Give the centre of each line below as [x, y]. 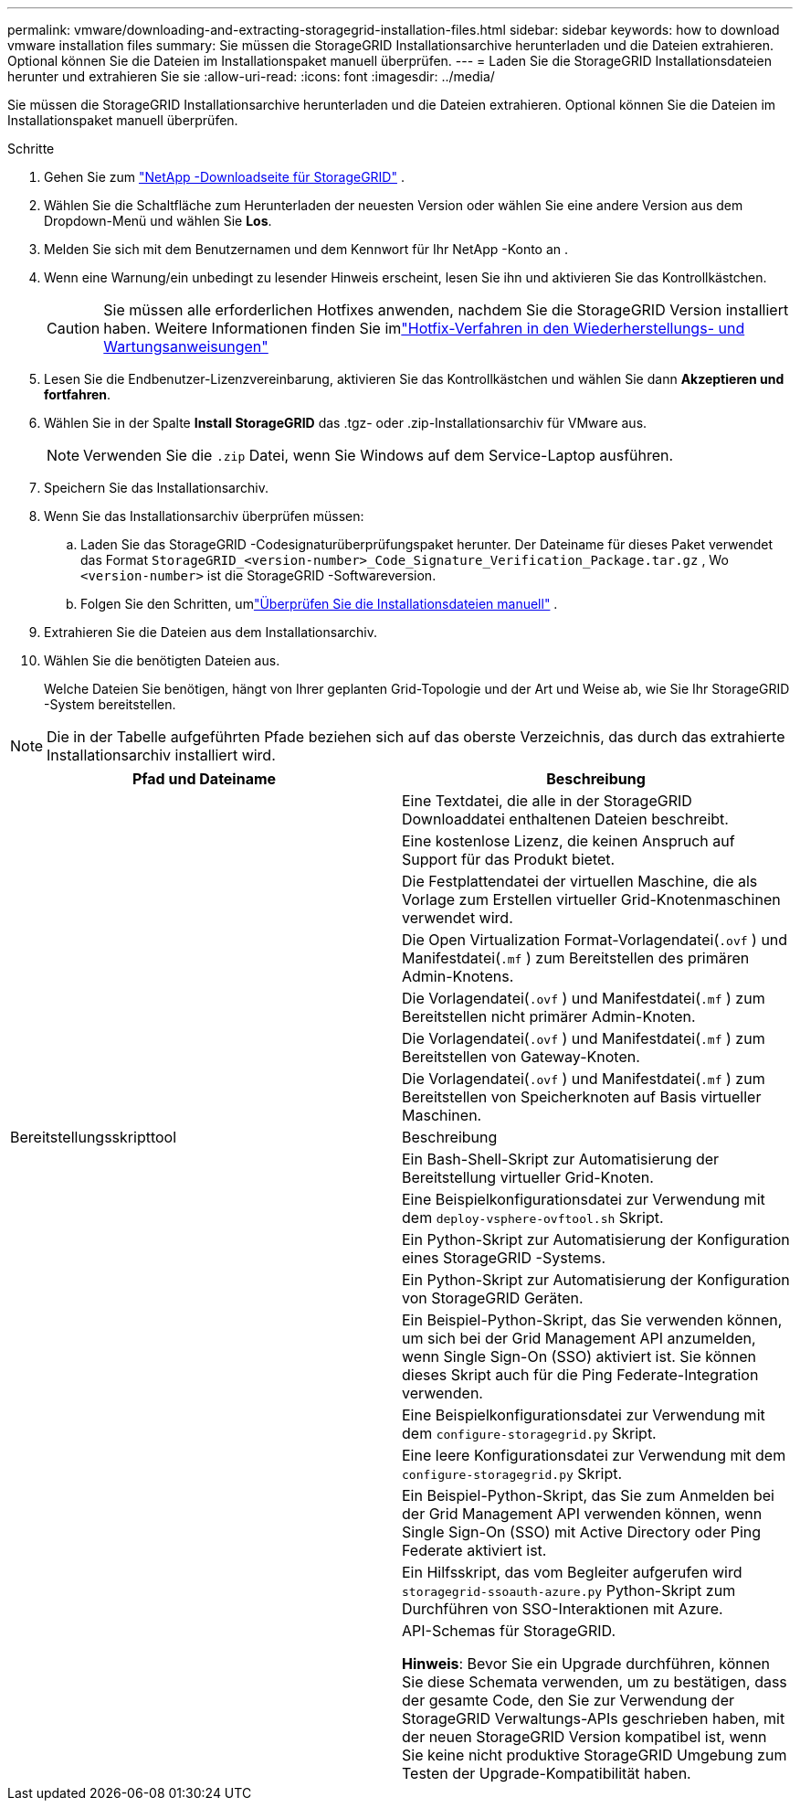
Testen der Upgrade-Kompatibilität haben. [547, 1773]
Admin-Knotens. [458, 976]
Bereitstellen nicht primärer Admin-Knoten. [549, 1016]
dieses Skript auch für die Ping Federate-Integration [580, 1375]
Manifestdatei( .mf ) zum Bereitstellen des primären [576, 958]
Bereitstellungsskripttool [94, 1137]
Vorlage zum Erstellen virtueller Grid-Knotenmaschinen [591, 899]
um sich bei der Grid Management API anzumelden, [579, 1338]
